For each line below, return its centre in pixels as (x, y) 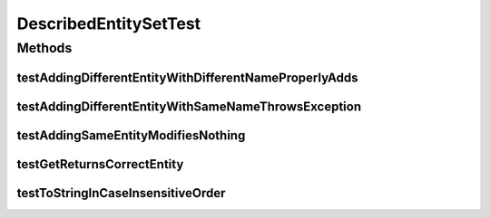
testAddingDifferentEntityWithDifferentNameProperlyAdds (187, 77)
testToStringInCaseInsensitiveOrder (121, 193)
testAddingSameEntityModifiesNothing (131, 135)
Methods (44, 48)
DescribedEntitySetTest (109, 24)
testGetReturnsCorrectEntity (100, 164)
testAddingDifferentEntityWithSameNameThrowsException (189, 106)
